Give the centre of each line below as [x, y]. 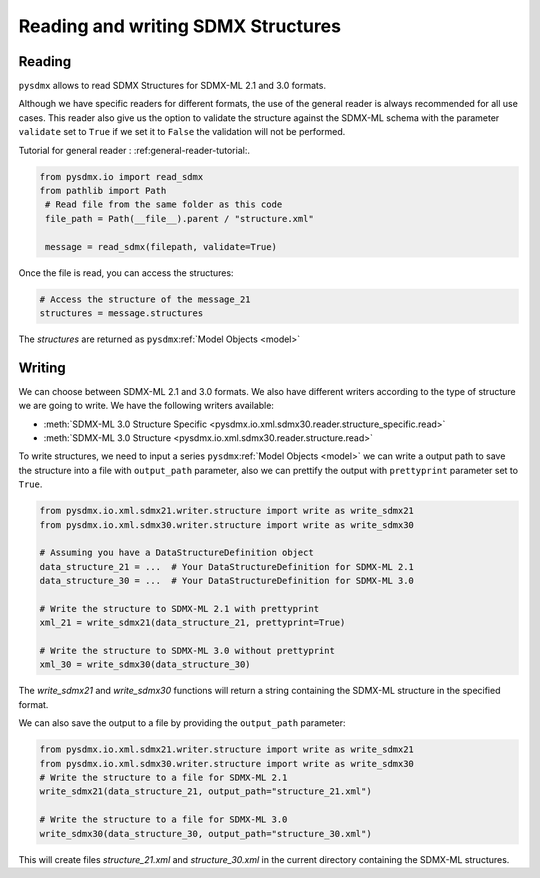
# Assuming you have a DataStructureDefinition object [176, 553]
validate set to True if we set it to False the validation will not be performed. [182, 132]
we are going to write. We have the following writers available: [146, 406]
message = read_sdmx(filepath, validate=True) [161, 246]
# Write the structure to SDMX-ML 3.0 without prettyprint [187, 651]
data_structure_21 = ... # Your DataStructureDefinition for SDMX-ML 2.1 [227, 566]
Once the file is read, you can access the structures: [126, 272]
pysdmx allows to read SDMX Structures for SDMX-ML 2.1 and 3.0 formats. [172, 86]
